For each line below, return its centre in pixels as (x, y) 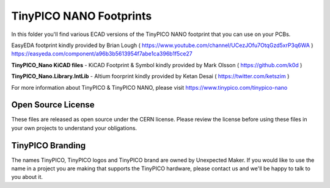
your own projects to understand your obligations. (74, 128)
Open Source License (53, 105)
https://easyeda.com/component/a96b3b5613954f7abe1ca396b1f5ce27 (102, 54)
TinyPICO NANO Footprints (82, 16)
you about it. (27, 177)
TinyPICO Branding (49, 146)
